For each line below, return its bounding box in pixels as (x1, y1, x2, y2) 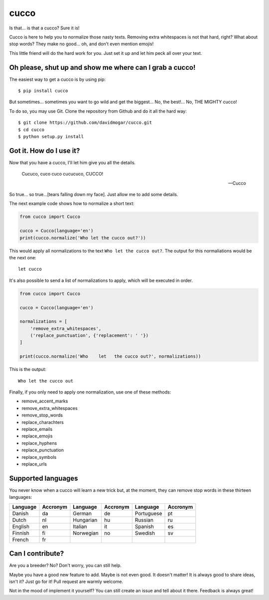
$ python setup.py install (18, 134, 84, 139)
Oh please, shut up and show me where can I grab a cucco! (9, 63, 196, 72)
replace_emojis (21, 433, 53, 439)
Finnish (12, 529, 29, 536)
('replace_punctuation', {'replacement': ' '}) (30, 333, 149, 339)
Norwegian (73, 529, 99, 536)
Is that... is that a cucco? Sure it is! (9, 25, 80, 31)
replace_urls (21, 461, 47, 467)
